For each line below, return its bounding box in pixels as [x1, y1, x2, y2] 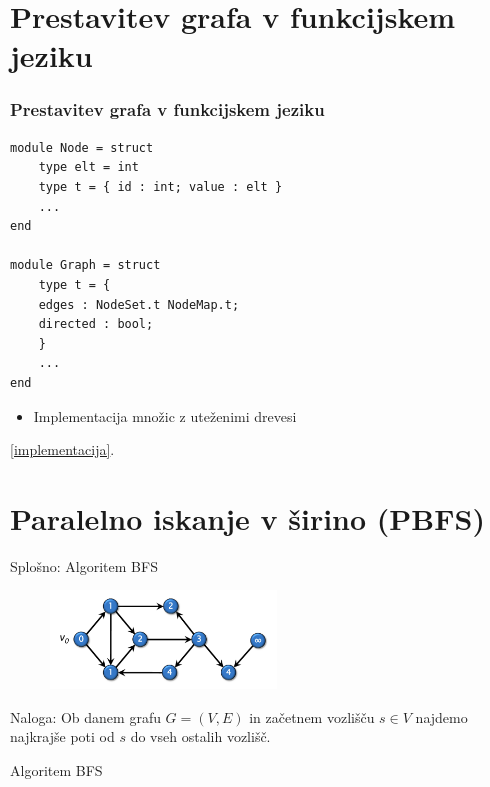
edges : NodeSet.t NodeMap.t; [38, 297, 240, 312]
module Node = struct [10, 140, 154, 155]
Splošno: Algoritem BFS [10, 555, 158, 576]
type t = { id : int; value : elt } [38, 179, 283, 194]
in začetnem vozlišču [249, 706, 375, 727]
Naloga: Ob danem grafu [10, 706, 161, 727]
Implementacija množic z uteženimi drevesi [33, 405, 297, 426]
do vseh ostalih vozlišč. [130, 726, 271, 747]
